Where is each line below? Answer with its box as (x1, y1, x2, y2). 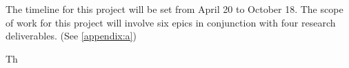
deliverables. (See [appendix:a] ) (6, 29, 137, 43)
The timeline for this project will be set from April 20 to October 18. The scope (6, 2, 343, 16)
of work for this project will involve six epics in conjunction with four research (6, 15, 336, 29)
